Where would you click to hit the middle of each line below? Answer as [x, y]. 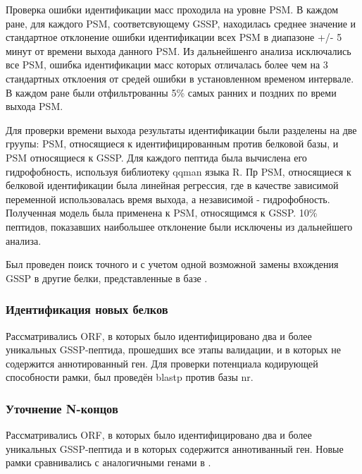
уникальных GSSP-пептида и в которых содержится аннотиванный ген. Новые [175, 448]
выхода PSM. [35, 106]
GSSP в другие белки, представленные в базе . [107, 278]
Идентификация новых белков [87, 309]
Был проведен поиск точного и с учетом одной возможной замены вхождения [172, 264]
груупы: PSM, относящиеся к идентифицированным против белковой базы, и [172, 144]
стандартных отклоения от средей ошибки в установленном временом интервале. [180, 78]
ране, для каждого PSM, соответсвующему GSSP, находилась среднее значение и [181, 23]
